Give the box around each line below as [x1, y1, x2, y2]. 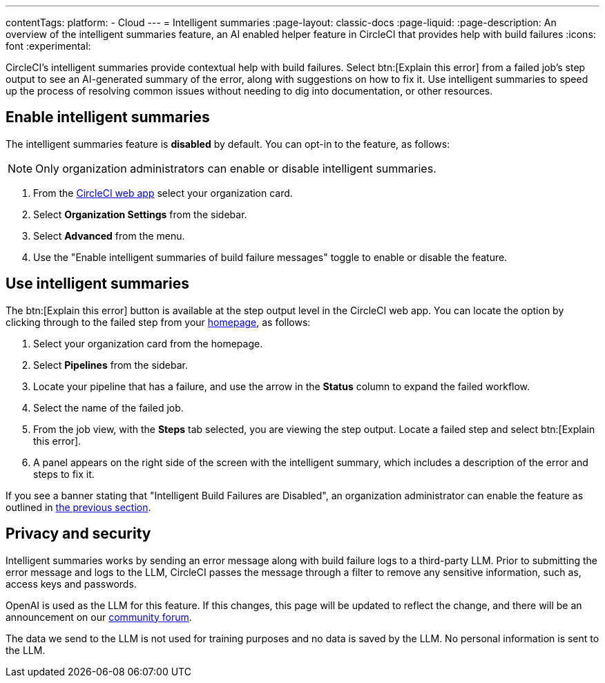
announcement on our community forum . [6, 610, 192, 623]
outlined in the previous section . [6, 501, 151, 513]
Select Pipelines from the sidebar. [33, 358, 188, 371]
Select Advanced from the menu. [33, 229, 185, 242]
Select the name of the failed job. [33, 401, 184, 414]
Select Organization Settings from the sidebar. [33, 208, 247, 220]
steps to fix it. [33, 468, 95, 480]
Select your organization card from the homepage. [33, 337, 263, 349]
